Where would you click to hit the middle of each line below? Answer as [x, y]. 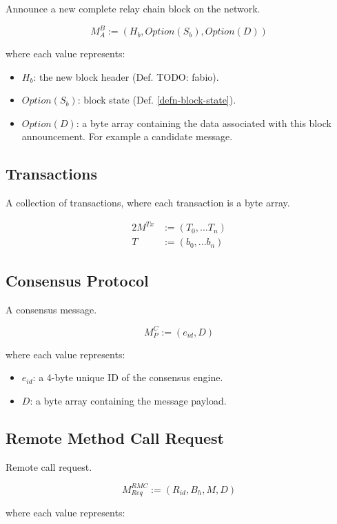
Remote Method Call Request [115, 437]
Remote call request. [49, 466]
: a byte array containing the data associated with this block [204, 123]
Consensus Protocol [77, 280]
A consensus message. [51, 309]
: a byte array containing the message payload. [128, 400]
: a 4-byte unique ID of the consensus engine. [128, 377]
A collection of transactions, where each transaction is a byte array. [148, 203]
